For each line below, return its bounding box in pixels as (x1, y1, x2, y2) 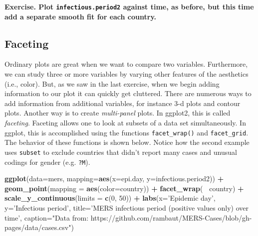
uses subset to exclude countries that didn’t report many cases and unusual (4, 146, 237, 157)
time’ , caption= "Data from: (4, 212, 89, 223)
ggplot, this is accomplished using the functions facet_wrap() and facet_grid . (4, 127, 249, 137)
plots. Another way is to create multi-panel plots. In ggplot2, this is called (4, 108, 231, 118)
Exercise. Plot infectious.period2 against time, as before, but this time (4, 1, 254, 11)
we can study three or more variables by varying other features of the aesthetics (4, 69, 249, 79)
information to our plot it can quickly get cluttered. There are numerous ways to (4, 88, 252, 99)
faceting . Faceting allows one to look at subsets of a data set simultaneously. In (4, 118, 246, 128)
